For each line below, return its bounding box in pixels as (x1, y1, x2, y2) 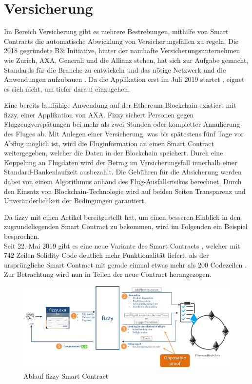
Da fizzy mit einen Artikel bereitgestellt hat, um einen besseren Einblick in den (4, 211, 241, 222)
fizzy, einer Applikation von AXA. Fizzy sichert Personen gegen (4, 109, 194, 119)
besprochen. (4, 231, 39, 241)
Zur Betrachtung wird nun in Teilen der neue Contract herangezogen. (4, 269, 212, 279)
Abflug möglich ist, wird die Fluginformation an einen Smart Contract (4, 138, 214, 148)
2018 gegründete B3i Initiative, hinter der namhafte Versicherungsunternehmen (4, 45, 240, 56)
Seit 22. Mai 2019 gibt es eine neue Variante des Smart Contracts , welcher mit (4, 240, 240, 250)
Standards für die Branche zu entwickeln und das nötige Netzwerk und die (4, 64, 226, 75)
